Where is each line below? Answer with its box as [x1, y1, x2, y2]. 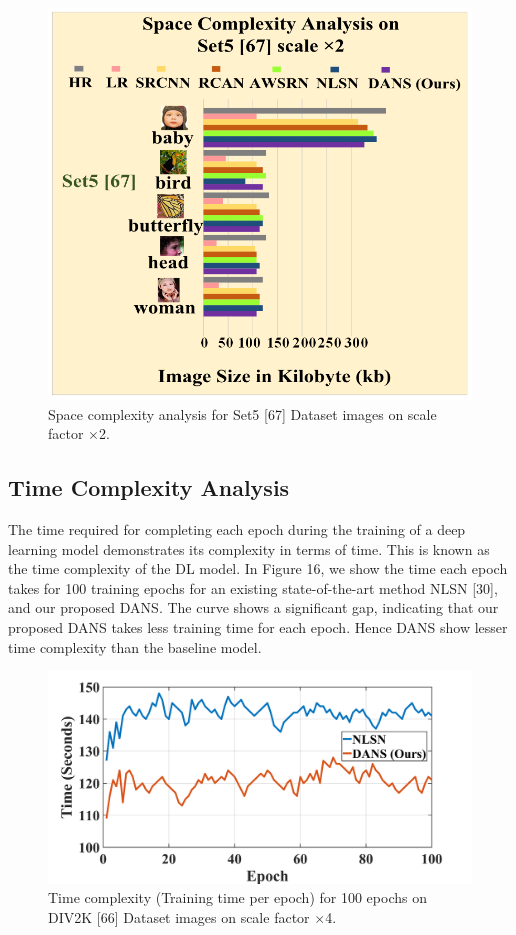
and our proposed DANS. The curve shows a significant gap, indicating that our [8, 597, 499, 618]
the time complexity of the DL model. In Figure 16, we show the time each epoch [8, 558, 508, 579]
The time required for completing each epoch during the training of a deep [8, 518, 466, 539]
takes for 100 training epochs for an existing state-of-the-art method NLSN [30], [8, 577, 498, 598]
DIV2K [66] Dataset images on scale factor [48, 906, 310, 927]
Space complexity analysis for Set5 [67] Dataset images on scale [48, 403, 437, 424]
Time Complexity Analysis [8, 472, 290, 503]
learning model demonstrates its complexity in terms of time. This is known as [8, 538, 490, 559]
